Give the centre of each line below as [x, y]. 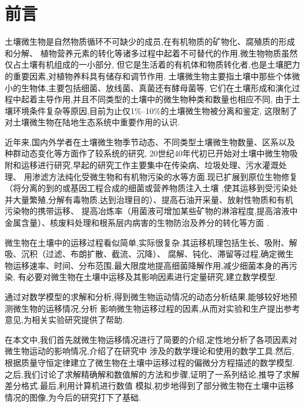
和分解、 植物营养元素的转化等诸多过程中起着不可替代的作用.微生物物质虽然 [151, 53]
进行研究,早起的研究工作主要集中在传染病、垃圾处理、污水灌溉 [158, 165]
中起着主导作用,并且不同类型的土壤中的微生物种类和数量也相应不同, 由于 [152, 99]
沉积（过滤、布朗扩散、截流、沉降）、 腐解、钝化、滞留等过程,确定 [149, 254]
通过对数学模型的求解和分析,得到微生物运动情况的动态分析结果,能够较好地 [147, 296]
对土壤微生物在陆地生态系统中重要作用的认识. [92, 122]
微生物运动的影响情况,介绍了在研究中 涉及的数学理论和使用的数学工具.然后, [150, 351]
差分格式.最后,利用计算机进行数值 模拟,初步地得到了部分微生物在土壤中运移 [150, 386]
